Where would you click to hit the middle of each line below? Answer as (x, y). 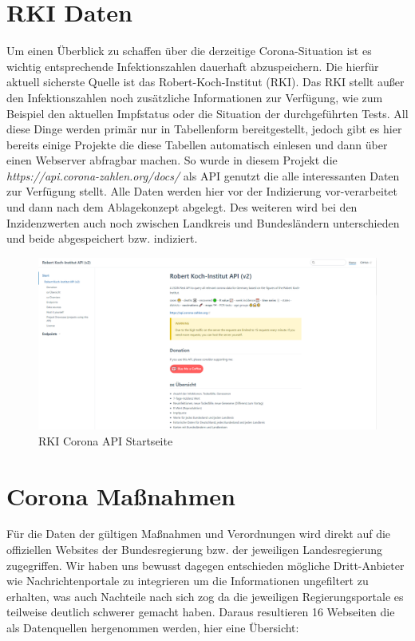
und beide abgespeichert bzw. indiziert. (102, 238)
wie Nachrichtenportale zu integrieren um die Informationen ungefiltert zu (188, 581)
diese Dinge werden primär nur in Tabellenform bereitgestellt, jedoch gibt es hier (204, 129)
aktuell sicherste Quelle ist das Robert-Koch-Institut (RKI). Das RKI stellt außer (206, 82)
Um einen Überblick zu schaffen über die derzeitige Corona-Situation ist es (189, 51)
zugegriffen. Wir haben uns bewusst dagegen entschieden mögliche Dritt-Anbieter (206, 565)
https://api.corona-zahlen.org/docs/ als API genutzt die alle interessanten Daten (203, 175)
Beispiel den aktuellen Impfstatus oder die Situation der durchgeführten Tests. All (207, 113)
